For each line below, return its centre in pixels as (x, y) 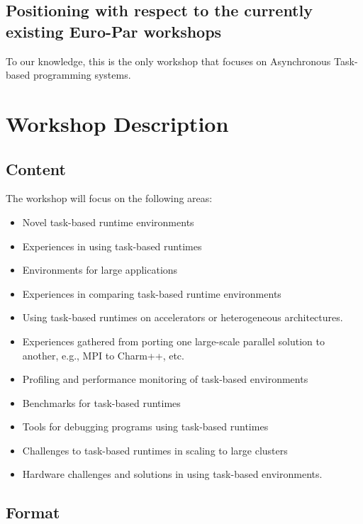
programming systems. (82, 75)
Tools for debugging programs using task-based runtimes (145, 427)
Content (36, 168)
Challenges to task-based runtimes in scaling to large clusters (155, 450)
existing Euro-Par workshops (114, 31)
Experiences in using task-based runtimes (112, 246)
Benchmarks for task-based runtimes (101, 402)
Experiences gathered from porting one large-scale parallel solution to (173, 341)
